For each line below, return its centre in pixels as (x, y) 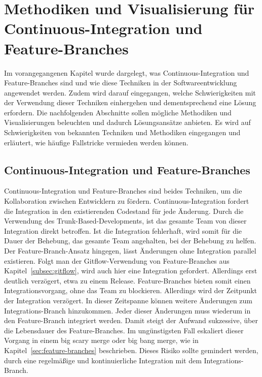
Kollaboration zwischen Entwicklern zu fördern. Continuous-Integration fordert (127, 201)
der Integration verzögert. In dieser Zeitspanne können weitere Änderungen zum (128, 300)
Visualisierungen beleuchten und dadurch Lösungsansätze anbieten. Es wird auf (127, 122)
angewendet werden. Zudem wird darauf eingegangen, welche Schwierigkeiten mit (130, 92)
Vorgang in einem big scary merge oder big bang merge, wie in (101, 340)
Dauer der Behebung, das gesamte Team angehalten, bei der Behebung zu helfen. (130, 241)
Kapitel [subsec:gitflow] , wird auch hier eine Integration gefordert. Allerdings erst (131, 271)
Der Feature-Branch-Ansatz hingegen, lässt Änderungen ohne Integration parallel (130, 251)
